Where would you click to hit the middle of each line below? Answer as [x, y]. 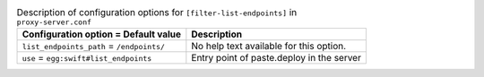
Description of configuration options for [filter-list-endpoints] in [157, 13]
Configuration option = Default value [102, 34]
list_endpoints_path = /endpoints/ [94, 47]
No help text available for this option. [269, 47]
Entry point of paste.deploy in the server [277, 58]
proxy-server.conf [54, 22]
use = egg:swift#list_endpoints [87, 58]
